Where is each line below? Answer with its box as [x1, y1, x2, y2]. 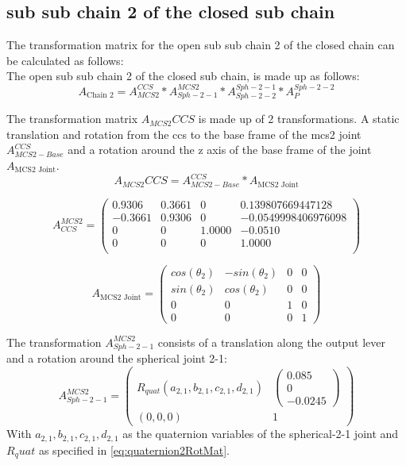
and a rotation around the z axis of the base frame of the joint [68, 141, 372, 158]
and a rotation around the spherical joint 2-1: [6, 350, 227, 367]
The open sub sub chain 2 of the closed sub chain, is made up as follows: [6, 67, 360, 84]
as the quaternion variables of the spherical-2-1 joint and [122, 425, 399, 442]
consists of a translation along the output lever [157, 333, 385, 350]
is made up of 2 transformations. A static [198, 110, 400, 127]
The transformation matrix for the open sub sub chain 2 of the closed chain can [6, 37, 395, 53]
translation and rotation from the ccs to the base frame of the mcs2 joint [6, 125, 362, 142]
